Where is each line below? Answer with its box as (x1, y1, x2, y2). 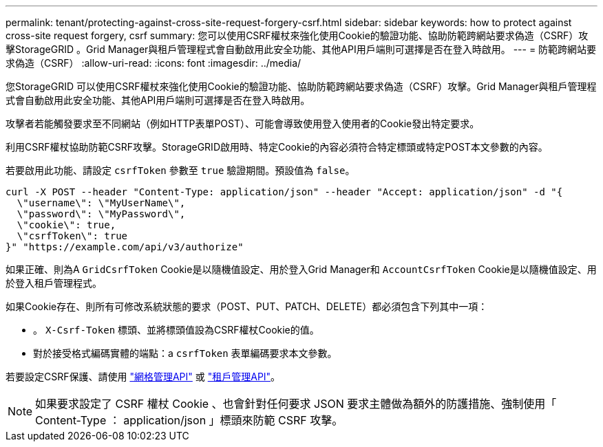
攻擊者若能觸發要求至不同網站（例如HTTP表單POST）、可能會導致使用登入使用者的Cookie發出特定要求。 (6, 118, 480, 129)
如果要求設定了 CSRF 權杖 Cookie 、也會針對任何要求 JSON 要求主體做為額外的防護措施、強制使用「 (35, 397, 557, 411)
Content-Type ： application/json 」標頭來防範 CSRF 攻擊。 (35, 413, 343, 427)
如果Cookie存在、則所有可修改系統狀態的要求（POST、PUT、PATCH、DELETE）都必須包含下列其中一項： (6, 301, 488, 312)
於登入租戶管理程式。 (6, 277, 102, 289)
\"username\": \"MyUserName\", (17, 197, 186, 208)
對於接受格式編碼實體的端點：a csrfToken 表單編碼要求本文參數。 (33, 347, 337, 359)
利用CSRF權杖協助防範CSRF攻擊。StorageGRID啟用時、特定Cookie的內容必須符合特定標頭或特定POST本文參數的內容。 (6, 141, 548, 153)
